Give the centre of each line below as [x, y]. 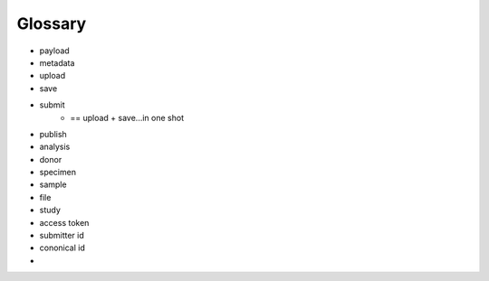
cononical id [62, 248]
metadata [57, 62]
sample [53, 184]
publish [53, 134]
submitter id [62, 236]
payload [54, 51]
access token [64, 222]
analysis [55, 147]
